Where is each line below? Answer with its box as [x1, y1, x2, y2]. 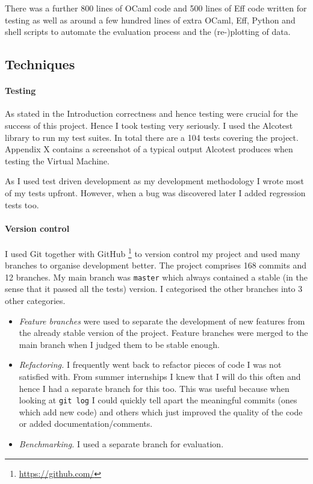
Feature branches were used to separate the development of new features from [19, 314, 305, 327]
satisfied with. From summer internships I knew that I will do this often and [19, 370, 301, 382]
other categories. [5, 294, 66, 306]
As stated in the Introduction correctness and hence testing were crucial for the [5, 107, 298, 120]
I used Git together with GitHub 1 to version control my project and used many [5, 245, 300, 259]
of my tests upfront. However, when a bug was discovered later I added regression [5, 186, 306, 199]
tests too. [5, 198, 39, 211]
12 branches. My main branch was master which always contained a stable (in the [5, 270, 308, 283]
